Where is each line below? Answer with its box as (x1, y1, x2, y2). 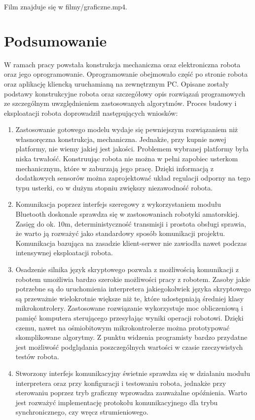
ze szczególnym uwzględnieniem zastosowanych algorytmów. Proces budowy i (4, 98, 237, 108)
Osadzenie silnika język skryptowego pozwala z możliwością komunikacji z (15, 264, 239, 274)
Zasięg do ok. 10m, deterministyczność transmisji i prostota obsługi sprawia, (15, 218, 246, 229)
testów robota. (15, 351, 59, 362)
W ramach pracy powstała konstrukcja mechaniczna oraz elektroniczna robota (4, 59, 241, 69)
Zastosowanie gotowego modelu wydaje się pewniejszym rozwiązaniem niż (15, 124, 238, 135)
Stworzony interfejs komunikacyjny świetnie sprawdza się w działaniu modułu (15, 368, 251, 378)
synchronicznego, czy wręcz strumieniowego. (15, 407, 148, 417)
